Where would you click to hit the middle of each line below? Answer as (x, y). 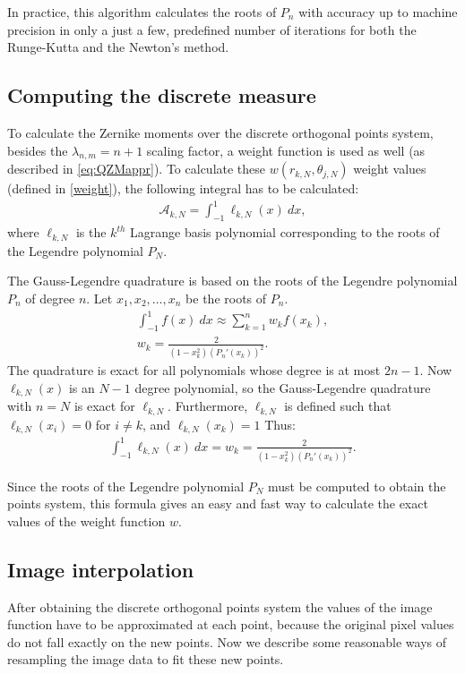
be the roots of (226, 298)
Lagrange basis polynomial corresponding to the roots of (285, 232)
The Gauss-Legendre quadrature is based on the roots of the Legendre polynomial (232, 281)
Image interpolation (101, 569)
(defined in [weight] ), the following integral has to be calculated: (183, 188)
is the (91, 232)
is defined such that (338, 406)
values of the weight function (86, 520)
